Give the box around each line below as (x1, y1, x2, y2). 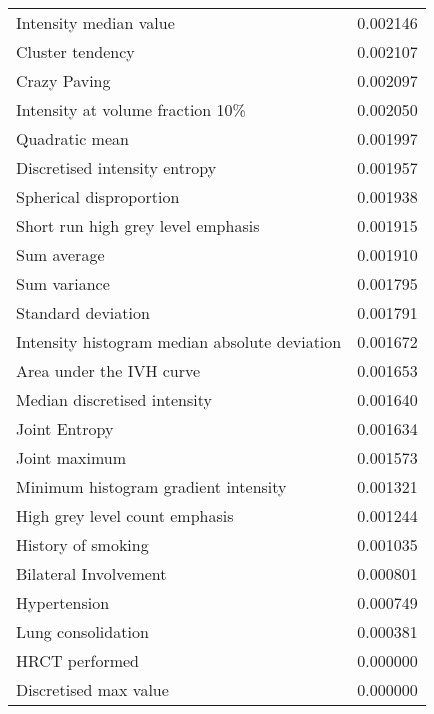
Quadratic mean (16, 127, 129, 150)
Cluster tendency (16, 40, 135, 63)
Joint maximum (16, 446, 127, 469)
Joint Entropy (16, 417, 114, 440)
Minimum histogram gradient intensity (16, 475, 287, 498)
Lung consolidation (16, 620, 149, 643)
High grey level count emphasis (16, 504, 234, 527)
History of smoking (16, 533, 149, 556)
